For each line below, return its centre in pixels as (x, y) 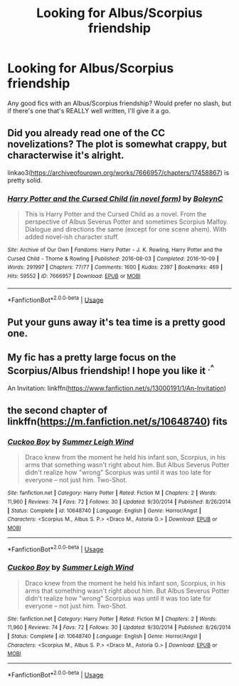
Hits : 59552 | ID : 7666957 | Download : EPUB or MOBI (74, 276)
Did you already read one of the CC (86, 133)
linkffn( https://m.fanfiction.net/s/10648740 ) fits (117, 421)
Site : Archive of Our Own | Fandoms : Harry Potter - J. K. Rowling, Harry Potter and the (115, 250)
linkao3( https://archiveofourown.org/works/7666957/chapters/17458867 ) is (118, 172)
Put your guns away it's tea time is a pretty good (117, 322)
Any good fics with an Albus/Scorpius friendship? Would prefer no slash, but (119, 103)
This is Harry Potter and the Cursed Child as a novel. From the (116, 214)
